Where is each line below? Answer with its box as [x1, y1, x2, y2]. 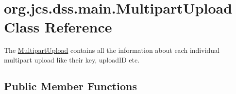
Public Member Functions [4, 78, 137, 93]
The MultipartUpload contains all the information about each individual [4, 45, 219, 55]
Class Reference [4, 17, 112, 37]
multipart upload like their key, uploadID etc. [4, 54, 140, 64]
